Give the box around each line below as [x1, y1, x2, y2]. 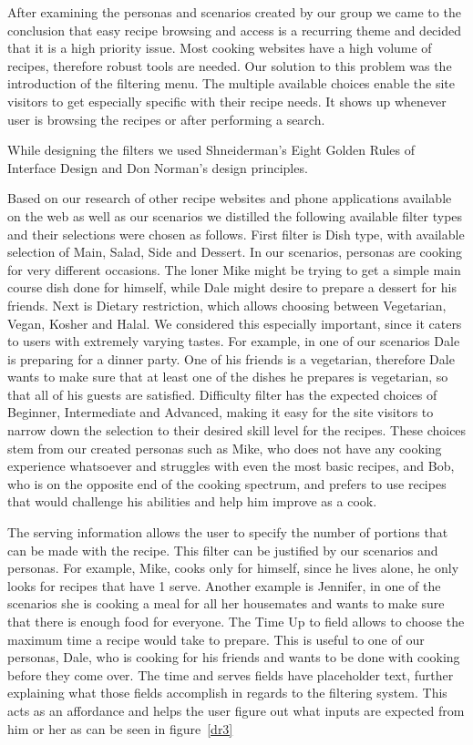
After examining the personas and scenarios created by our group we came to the [7, 3, 461, 21]
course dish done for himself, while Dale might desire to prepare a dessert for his [7, 278, 457, 297]
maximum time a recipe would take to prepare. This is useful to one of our [7, 629, 425, 648]
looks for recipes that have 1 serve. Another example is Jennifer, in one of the [7, 576, 441, 595]
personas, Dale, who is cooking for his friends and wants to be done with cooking [7, 648, 460, 667]
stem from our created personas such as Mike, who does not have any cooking [7, 438, 442, 457]
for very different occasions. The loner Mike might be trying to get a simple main [7, 260, 461, 279]
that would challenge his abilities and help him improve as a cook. [7, 492, 377, 511]
